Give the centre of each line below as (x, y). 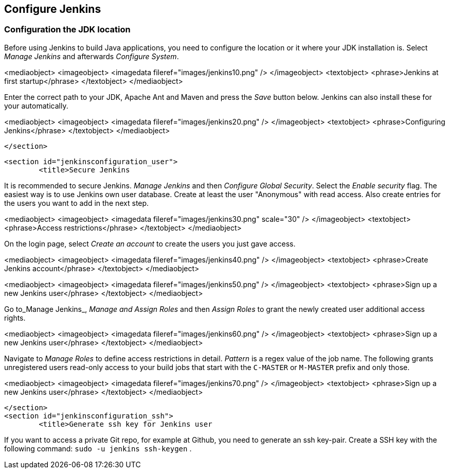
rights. (15, 318)
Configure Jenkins (53, 9)
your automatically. (36, 106)
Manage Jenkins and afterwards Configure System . (92, 56)
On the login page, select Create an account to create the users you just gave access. (150, 243)
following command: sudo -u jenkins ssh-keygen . (98, 448)
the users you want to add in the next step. (77, 203)
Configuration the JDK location (67, 30)
